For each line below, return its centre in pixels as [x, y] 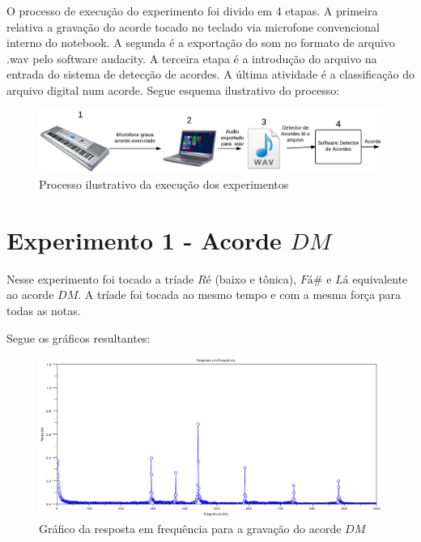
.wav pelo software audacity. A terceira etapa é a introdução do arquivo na [192, 58]
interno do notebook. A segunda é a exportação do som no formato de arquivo [201, 43]
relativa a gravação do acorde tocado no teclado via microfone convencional [193, 26]
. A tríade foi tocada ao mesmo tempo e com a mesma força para [240, 294]
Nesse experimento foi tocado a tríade [100, 278]
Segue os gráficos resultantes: [79, 337]
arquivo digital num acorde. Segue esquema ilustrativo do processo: [173, 90]
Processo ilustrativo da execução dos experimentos [164, 184]
